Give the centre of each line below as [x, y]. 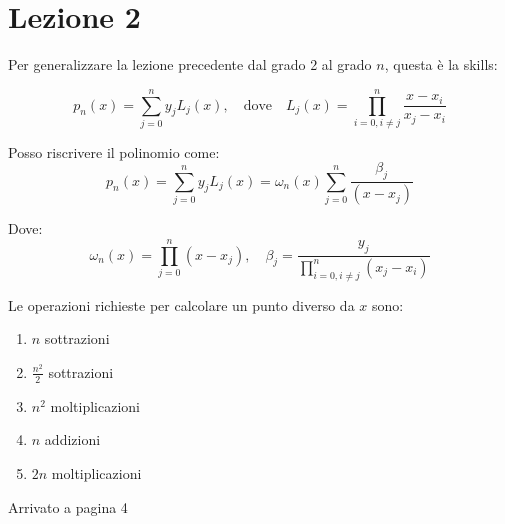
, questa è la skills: [441, 64]
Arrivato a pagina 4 [68, 506]
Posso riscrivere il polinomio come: [114, 151]
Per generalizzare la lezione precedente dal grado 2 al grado [190, 64]
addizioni [72, 439]
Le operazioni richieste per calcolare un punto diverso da [181, 304]
